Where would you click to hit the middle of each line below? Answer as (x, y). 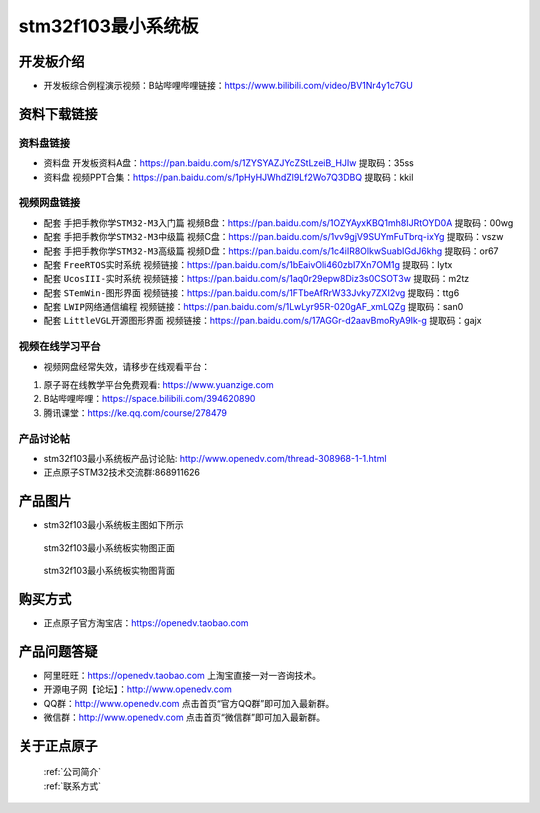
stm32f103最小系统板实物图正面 (109, 547)
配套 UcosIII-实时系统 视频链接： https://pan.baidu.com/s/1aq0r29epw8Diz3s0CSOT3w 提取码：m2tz (256, 279)
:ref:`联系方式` (72, 786)
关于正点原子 (58, 745)
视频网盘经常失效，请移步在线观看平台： (126, 366)
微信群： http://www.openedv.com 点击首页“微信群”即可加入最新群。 (184, 717)
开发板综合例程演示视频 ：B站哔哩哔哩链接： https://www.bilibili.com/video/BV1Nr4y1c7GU (228, 86)
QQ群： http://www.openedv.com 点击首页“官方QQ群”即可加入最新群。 (189, 703)
